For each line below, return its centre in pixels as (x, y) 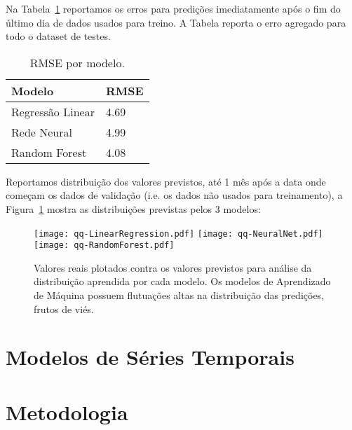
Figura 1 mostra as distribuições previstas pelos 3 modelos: (133, 208)
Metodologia (67, 411)
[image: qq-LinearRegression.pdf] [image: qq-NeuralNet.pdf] (178, 234)
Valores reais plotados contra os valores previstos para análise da (173, 267)
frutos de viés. (64, 308)
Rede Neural (42, 132)
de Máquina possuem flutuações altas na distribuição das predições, (179, 295)
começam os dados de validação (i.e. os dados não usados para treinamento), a (174, 195)
